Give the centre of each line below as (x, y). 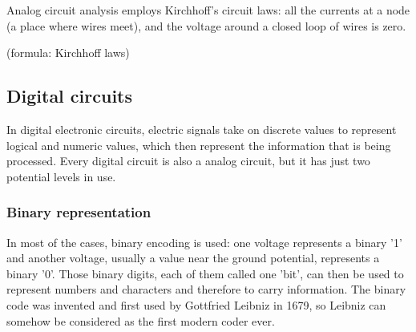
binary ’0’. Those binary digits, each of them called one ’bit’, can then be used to (205, 273)
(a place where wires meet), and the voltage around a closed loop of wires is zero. (206, 25)
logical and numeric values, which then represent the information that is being (199, 145)
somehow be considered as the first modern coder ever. (141, 320)
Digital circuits (70, 96)
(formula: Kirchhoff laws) (68, 53)
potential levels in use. (61, 176)
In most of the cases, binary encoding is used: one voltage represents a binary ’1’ (204, 242)
